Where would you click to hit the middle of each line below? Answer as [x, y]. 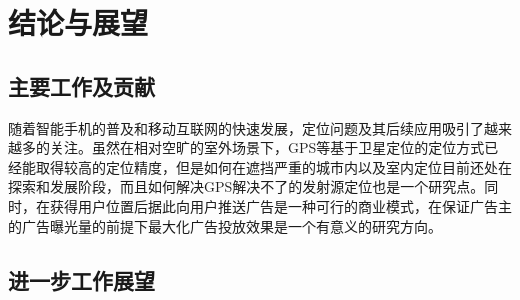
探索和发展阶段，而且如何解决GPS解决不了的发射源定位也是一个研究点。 [246, 186]
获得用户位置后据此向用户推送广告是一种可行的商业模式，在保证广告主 [280, 205]
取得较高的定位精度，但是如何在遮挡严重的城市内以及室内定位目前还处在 [273, 166]
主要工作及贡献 [81, 85]
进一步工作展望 [81, 279]
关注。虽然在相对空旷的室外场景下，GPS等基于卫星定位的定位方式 [267, 147]
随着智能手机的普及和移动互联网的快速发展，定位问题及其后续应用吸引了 [246, 127]
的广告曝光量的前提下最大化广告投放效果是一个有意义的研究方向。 [225, 225]
